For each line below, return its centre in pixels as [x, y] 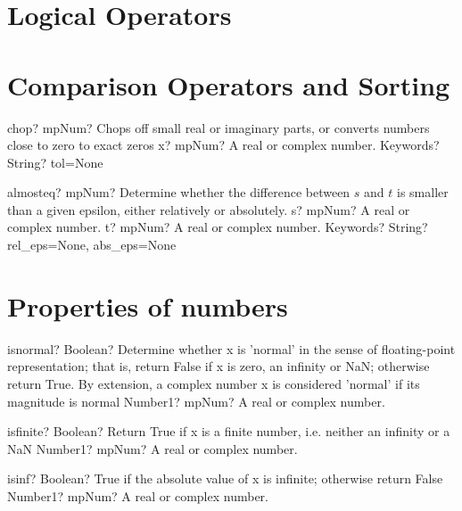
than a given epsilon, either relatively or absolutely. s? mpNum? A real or [209, 209]
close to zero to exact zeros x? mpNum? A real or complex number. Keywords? [223, 145]
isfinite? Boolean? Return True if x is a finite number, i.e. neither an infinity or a [229, 431]
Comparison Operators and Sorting [229, 84]
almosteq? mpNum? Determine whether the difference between [179, 192]
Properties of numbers [148, 305]
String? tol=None [55, 162]
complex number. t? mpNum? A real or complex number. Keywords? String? [218, 227]
